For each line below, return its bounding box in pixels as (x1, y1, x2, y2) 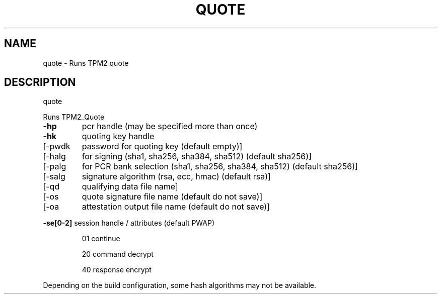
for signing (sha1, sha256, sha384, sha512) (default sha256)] (82, 151, 312, 162)
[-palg (43, 161, 66, 172)
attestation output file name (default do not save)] (82, 202, 270, 212)
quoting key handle (82, 131, 155, 142)
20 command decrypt (82, 250, 154, 259)
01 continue (82, 234, 120, 243)
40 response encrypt (82, 265, 152, 274)
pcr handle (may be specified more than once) (82, 121, 258, 132)
